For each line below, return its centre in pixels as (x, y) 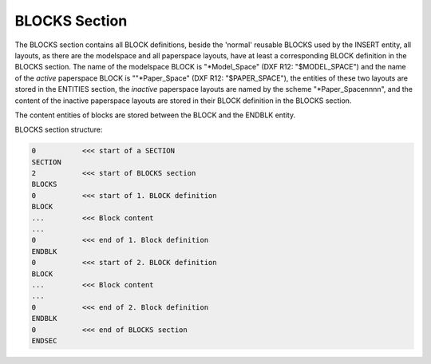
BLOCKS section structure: (59, 130)
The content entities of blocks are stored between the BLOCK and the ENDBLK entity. (155, 115)
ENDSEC (44, 340)
